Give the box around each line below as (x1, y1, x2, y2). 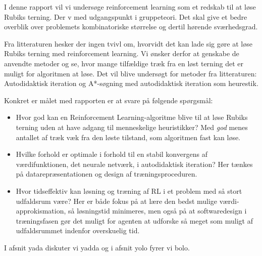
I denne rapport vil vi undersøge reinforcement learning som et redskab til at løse (4, 2, 256, 12)
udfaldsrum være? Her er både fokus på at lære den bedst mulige (16, 195, 218, 206)
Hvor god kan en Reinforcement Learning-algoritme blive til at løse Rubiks (16, 112, 248, 122)
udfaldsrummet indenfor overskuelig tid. (16, 225, 140, 236)
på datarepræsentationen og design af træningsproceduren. (16, 168, 197, 179)
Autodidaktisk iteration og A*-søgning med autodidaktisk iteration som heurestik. (4, 78, 258, 89)
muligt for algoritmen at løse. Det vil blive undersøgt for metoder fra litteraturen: (4, 68, 257, 78)
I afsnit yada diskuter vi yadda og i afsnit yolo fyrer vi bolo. (4, 242, 190, 252)
